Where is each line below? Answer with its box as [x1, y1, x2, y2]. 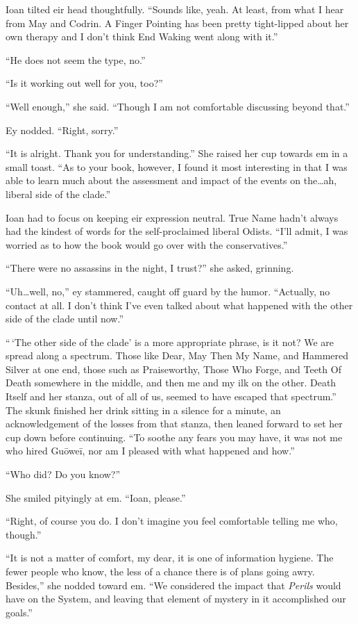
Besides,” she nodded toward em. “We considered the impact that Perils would [6, 577, 341, 592]
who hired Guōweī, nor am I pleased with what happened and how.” [6, 443, 295, 458]
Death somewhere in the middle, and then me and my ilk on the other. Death [6, 375, 336, 390]
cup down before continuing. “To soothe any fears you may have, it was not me [6, 429, 343, 444]
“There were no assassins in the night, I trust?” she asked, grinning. [6, 261, 294, 275]
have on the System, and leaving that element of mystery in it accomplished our [6, 591, 346, 606]
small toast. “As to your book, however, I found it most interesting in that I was [6, 159, 348, 174]
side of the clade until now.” [6, 311, 124, 326]
